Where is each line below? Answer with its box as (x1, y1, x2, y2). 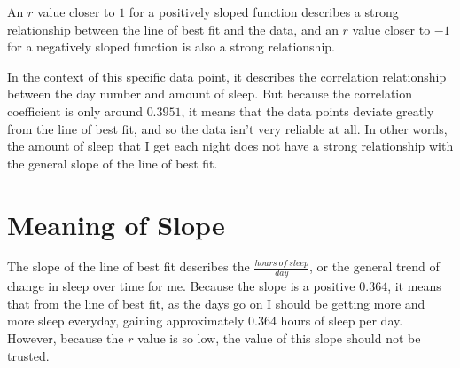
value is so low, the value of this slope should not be (137, 329, 421, 348)
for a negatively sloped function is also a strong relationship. (7, 37, 335, 56)
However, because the (7, 329, 124, 348)
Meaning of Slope (7, 206, 225, 242)
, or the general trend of (308, 257, 440, 276)
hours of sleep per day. (280, 311, 403, 330)
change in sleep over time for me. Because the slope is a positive (7, 277, 355, 295)
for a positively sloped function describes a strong (129, 3, 399, 20)
